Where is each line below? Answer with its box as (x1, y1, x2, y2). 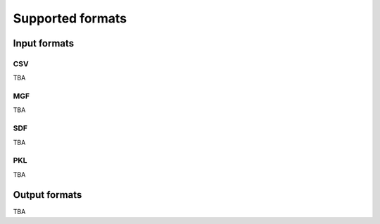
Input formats (13, 37, 75, 49)
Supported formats (13, 11, 127, 26)
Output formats (13, 189, 82, 201)
